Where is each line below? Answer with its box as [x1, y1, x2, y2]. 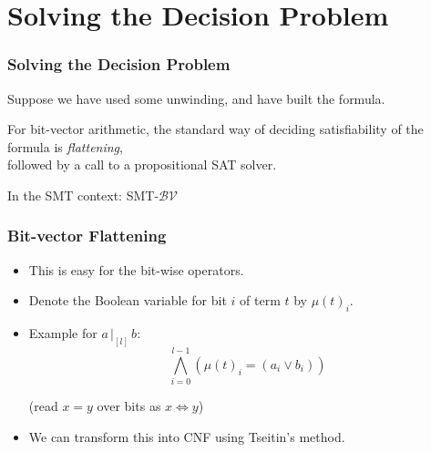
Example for [28, 324, 97, 343]
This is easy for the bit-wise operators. [28, 260, 244, 279]
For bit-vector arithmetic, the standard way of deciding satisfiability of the [7, 119, 424, 139]
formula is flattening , [7, 137, 123, 156]
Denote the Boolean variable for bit [28, 291, 227, 310]
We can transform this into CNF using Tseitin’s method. [28, 426, 345, 446]
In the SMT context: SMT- [7, 185, 159, 204]
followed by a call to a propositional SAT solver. [7, 155, 277, 174]
